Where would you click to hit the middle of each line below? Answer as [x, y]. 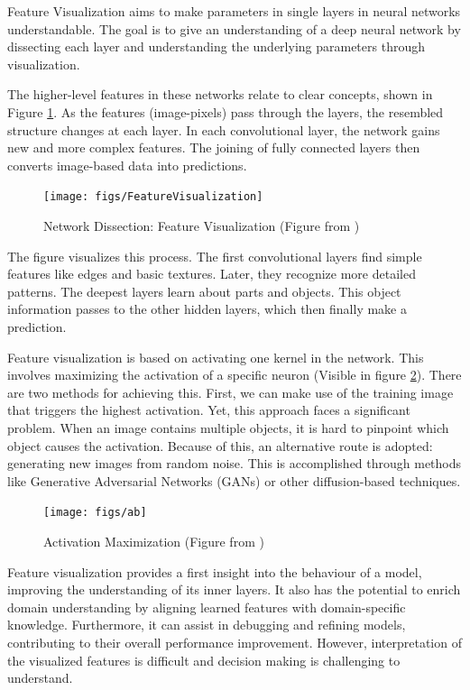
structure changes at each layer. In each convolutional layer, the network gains [224, 129]
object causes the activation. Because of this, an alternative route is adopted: [220, 445]
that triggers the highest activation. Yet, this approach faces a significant [209, 410]
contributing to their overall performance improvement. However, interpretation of [235, 642]
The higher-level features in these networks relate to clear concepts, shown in [220, 94]
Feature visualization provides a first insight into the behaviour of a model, [215, 571]
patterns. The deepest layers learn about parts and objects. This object [204, 291]
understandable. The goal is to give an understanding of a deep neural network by [234, 28]
